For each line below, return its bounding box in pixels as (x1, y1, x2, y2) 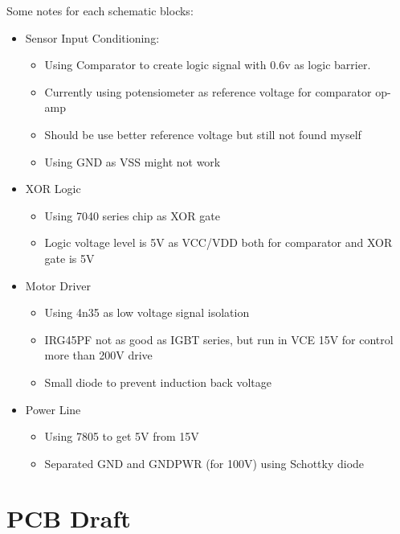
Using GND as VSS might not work (44, 153, 221, 170)
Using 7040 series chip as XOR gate (44, 207, 220, 224)
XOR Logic (25, 180, 81, 197)
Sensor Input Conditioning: (25, 29, 160, 46)
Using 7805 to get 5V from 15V (44, 428, 199, 445)
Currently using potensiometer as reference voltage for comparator (44, 83, 372, 100)
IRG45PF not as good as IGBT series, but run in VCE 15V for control (44, 331, 394, 347)
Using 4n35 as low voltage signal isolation (44, 304, 250, 321)
